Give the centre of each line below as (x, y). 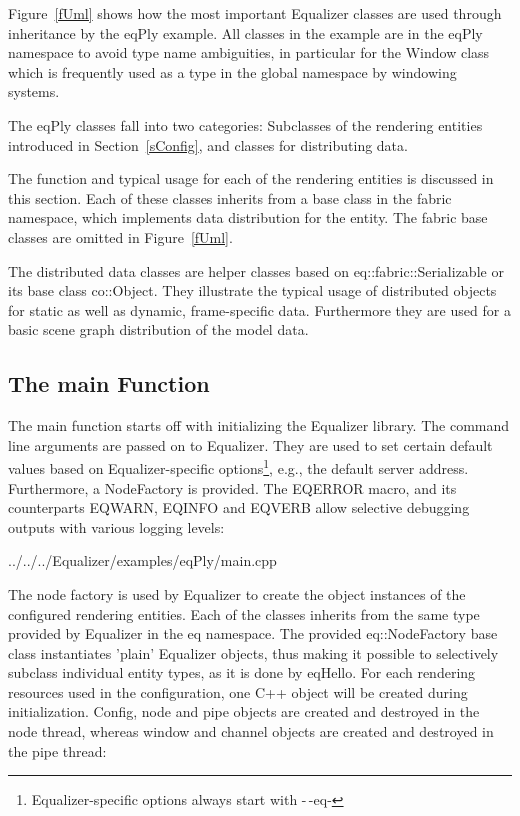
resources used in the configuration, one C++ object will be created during (238, 691)
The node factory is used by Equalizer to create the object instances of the (237, 593)
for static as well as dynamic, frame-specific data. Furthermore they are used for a (259, 309)
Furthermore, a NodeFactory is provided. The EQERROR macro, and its (232, 487)
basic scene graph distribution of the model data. (158, 329)
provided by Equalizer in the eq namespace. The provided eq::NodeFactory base (253, 633)
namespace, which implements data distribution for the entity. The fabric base (248, 217)
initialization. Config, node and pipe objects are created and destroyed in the (244, 711)
